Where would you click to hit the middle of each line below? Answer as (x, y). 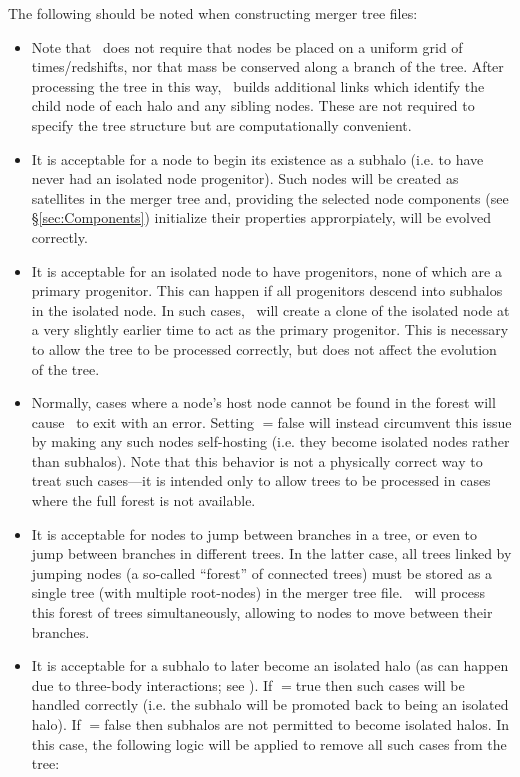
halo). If (56, 724)
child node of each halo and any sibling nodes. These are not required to (253, 105)
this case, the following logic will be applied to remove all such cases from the (269, 743)
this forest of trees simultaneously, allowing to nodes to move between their (262, 612)
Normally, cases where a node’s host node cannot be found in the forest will (263, 402)
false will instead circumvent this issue (394, 421)
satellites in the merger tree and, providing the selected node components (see (270, 197)
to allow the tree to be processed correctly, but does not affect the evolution (264, 348)
